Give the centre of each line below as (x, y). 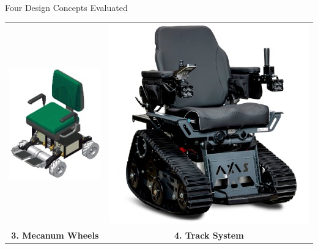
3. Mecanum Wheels (55, 235)
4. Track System (209, 235)
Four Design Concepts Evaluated (66, 7)
